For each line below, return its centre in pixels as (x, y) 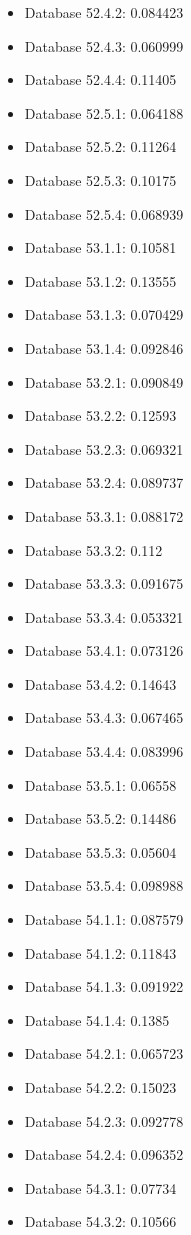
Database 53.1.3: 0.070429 (104, 314)
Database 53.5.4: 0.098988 (104, 885)
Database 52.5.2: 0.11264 (100, 146)
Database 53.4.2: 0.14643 (100, 683)
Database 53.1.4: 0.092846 (104, 347)
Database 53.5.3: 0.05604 (100, 851)
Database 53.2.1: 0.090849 (104, 381)
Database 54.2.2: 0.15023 (100, 1087)
